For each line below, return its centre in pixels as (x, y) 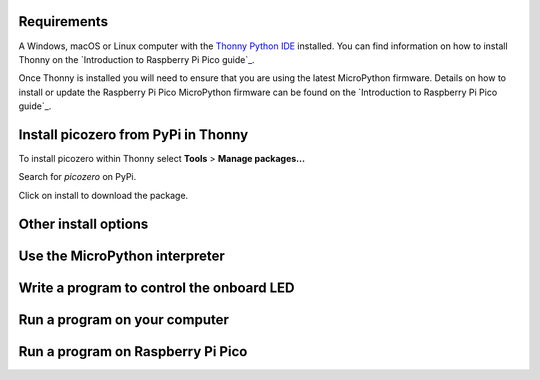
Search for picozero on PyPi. (77, 177)
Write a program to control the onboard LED (156, 287)
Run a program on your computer (124, 319)
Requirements (63, 21)
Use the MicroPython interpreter (121, 255)
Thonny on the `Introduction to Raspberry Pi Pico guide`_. (136, 59)
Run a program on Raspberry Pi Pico (133, 351)
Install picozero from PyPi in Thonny (133, 134)
